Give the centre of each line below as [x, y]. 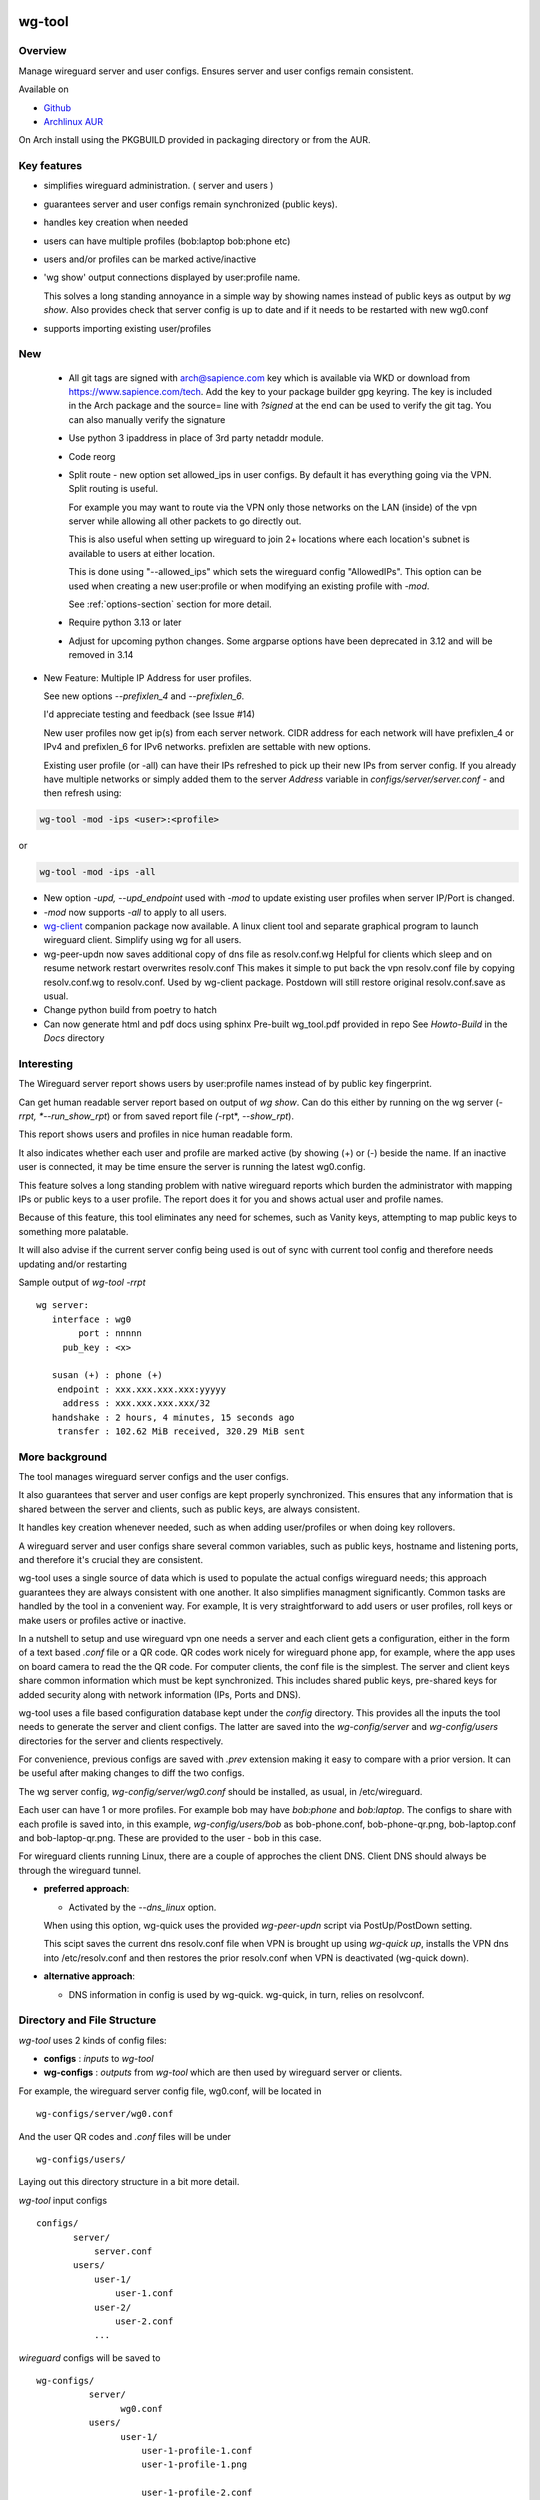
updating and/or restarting [72, 1264]
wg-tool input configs [63, 2200]
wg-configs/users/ [81, 2159]
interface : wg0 [91, 1319]
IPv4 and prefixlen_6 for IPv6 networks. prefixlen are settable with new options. [207, 747]
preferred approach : [86, 1889]
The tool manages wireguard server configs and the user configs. [153, 1477]
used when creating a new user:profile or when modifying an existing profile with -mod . [249, 586]
